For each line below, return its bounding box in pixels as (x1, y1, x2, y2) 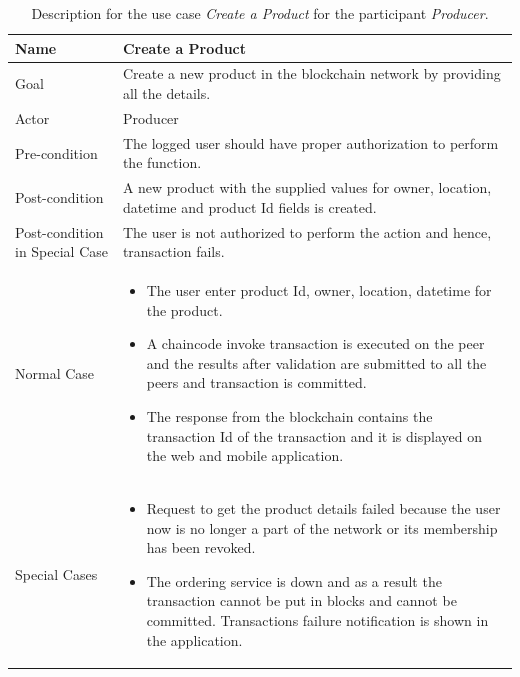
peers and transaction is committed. (146, 372, 367, 393)
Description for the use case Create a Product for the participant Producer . (31, 3, 489, 23)
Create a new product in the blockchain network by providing (122, 63, 501, 84)
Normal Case (15, 362, 95, 383)
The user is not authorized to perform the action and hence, (122, 221, 492, 242)
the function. (122, 152, 202, 173)
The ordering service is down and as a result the (146, 570, 442, 591)
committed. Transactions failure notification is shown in (146, 610, 489, 630)
